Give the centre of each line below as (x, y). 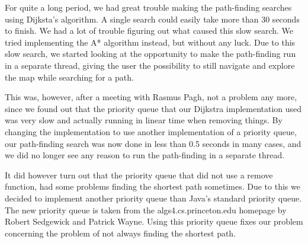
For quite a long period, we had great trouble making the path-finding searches (148, 7)
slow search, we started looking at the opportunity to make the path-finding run (150, 54)
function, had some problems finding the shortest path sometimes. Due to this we (153, 186)
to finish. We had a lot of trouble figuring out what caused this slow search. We (149, 31)
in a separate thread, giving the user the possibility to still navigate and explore (150, 65)
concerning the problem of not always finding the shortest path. (121, 233)
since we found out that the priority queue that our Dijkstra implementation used (153, 108)
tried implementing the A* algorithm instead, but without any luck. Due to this (150, 42)
